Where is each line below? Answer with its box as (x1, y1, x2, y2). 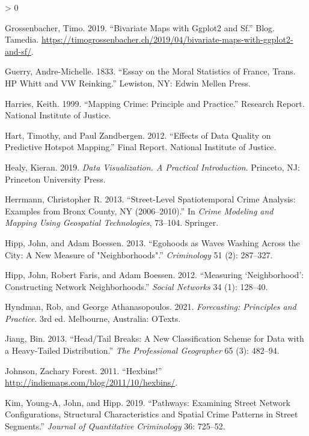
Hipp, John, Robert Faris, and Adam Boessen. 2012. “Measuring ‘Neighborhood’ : (5, 268, 304, 281)
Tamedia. (5, 33, 39, 46)
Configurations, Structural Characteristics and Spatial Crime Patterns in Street (5, 408, 298, 420)
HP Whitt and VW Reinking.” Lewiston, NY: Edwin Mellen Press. (5, 76, 251, 89)
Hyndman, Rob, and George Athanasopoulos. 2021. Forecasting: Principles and (5, 300, 296, 313)
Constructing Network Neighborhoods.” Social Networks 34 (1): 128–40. (5, 280, 268, 292)
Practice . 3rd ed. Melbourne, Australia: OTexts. (5, 312, 181, 324)
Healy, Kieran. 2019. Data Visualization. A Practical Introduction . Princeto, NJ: (5, 160, 300, 173)
